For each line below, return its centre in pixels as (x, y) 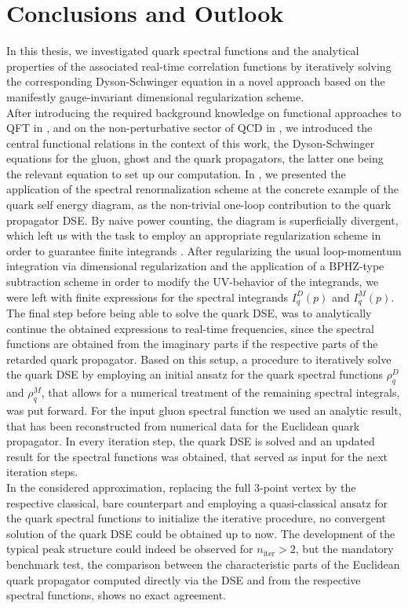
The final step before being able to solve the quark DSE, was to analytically (189, 313)
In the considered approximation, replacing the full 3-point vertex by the (181, 487)
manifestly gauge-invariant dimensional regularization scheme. (155, 96)
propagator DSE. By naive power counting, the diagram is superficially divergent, (202, 220)
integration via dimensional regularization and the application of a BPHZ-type (195, 266)
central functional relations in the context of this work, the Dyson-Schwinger (191, 143)
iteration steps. (42, 472)
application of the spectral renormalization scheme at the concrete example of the (202, 189)
